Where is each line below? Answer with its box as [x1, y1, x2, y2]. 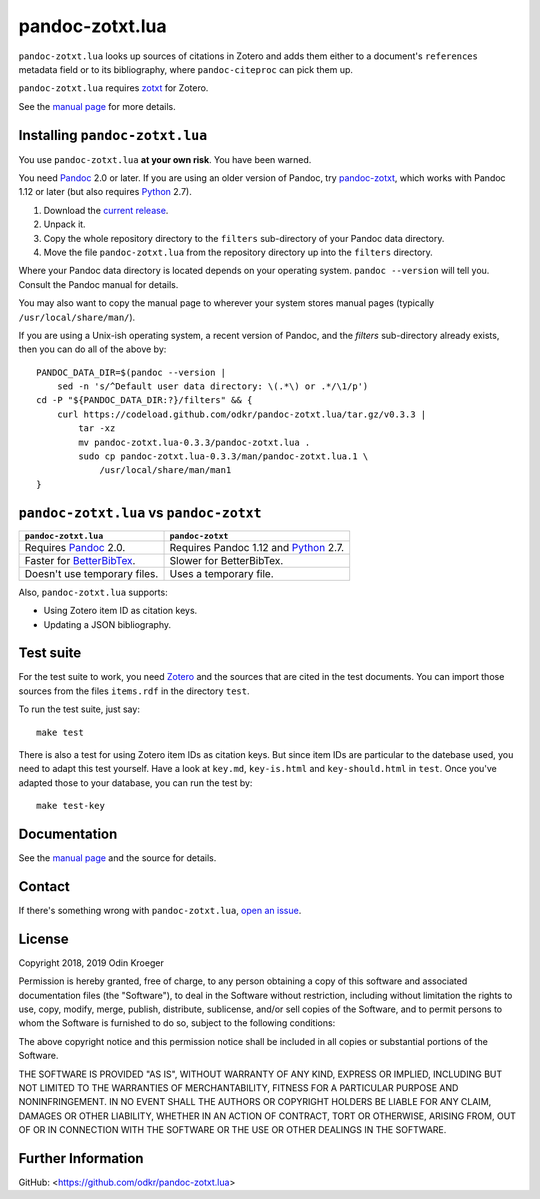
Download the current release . [43, 204, 169, 216]
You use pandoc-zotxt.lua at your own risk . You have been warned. [18, 153, 312, 165]
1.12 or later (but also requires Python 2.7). [18, 186, 192, 198]
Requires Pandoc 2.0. [24, 540, 126, 554]
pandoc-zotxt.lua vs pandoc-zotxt [18, 504, 262, 521]
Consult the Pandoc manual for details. [18, 278, 179, 290]
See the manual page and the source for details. [18, 852, 217, 864]
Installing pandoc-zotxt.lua [18, 126, 208, 144]
